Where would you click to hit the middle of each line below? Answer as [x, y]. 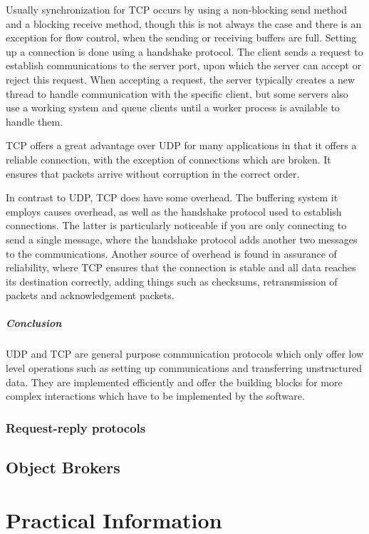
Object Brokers [63, 467]
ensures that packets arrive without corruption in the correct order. [153, 173]
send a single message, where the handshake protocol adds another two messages [182, 239]
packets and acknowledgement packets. [90, 295]
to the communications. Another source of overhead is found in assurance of [171, 253]
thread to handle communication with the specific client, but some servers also [177, 93]
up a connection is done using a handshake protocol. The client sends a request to [184, 51]
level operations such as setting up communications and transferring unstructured [184, 368]
